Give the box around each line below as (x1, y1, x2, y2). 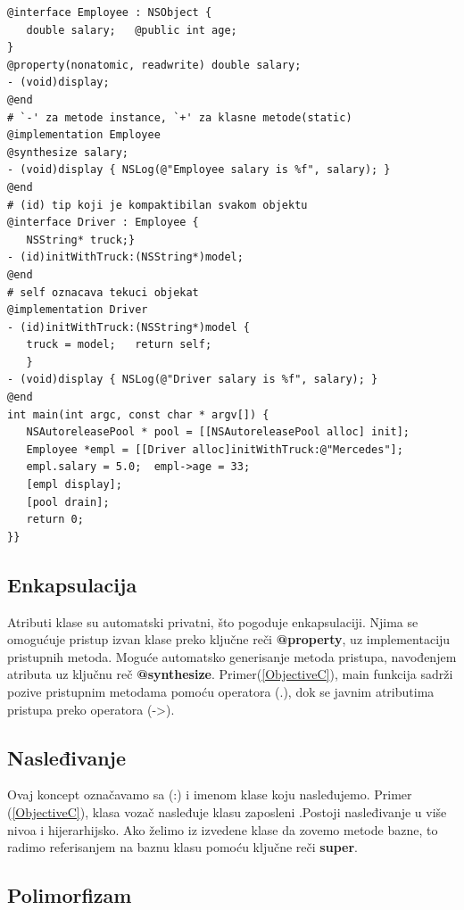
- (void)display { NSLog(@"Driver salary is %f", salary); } (7, 373, 378, 386)
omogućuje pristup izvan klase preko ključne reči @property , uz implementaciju (7, 630, 451, 649)
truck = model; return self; (26, 338, 212, 352)
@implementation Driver (7, 303, 148, 317)
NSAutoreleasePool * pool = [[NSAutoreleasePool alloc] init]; (26, 426, 410, 439)
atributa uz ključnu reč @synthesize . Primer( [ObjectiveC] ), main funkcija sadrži (7, 665, 453, 683)
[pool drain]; (26, 495, 110, 509)
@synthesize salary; (7, 145, 129, 159)
